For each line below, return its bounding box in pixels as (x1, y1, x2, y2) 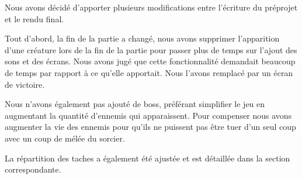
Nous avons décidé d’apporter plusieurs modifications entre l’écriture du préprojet (5, 1, 298, 13)
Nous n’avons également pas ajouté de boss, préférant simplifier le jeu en (5, 98, 265, 110)
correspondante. (5, 163, 61, 175)
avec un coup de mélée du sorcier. (5, 132, 125, 144)
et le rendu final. (5, 12, 64, 25)
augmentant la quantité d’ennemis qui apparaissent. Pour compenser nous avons (5, 109, 292, 121)
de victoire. (5, 78, 45, 90)
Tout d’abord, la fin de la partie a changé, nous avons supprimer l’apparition (5, 32, 280, 44)
